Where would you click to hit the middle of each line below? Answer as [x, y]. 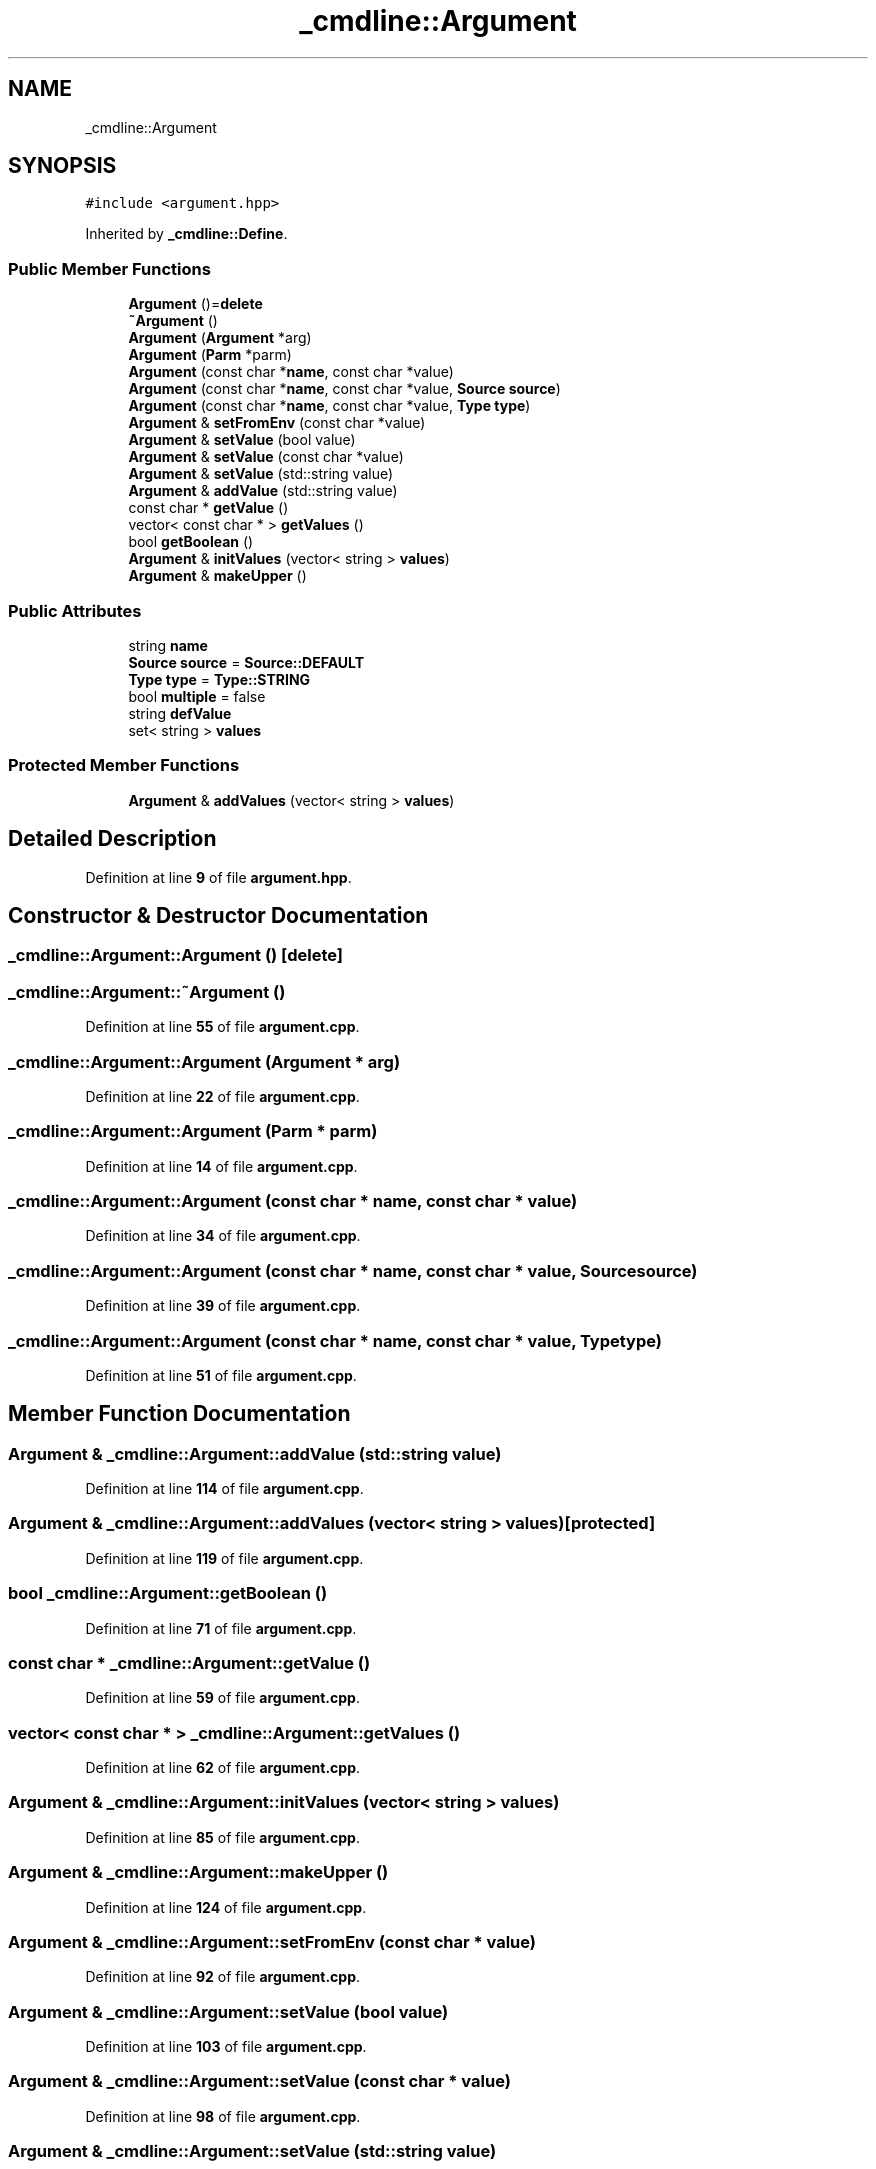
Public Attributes [75, 610]
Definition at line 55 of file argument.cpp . [222, 1027]
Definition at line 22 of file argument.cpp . [222, 1096]
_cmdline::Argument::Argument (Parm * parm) [193, 1131]
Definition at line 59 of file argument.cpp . [222, 1698]
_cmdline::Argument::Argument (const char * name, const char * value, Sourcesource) [353, 1270]
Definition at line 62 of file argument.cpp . [223, 1768]
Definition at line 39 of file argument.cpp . [223, 1306]
